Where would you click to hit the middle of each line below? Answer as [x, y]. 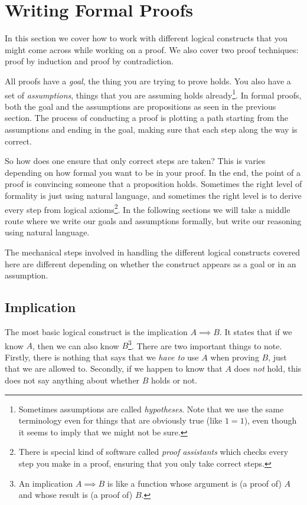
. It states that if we [256, 331]
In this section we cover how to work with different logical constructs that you [146, 38]
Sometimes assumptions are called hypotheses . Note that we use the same [151, 409]
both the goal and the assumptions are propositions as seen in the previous [141, 106]
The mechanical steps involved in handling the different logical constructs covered [153, 252]
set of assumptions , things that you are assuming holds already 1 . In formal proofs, [153, 94]
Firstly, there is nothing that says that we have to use [102, 357]
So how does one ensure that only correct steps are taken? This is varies [135, 161]
